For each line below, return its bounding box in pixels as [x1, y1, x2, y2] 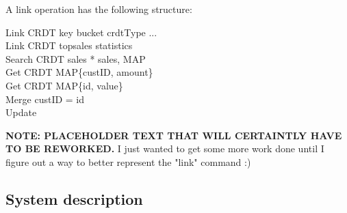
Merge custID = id [5, 91, 85, 106]
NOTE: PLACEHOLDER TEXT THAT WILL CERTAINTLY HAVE [5, 128, 342, 142]
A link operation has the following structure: [5, 2, 192, 16]
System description [5, 188, 143, 209]
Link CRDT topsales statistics [5, 38, 133, 53]
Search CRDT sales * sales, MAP [5, 51, 146, 66]
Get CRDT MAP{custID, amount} [5, 65, 153, 79]
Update [5, 105, 37, 119]
